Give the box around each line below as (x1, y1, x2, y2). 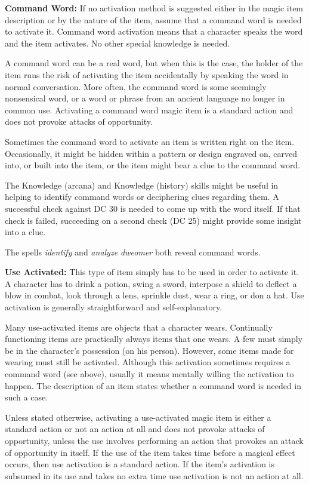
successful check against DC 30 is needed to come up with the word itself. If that (5, 202, 301, 214)
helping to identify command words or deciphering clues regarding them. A (5, 190, 279, 203)
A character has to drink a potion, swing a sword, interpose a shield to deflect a (5, 277, 297, 289)
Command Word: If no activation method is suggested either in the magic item (5, 2, 304, 14)
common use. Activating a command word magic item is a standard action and (5, 103, 293, 116)
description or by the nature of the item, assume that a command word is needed (5, 13, 302, 26)
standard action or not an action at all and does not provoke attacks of (5, 423, 265, 435)
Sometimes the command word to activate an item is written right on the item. (5, 135, 295, 147)
